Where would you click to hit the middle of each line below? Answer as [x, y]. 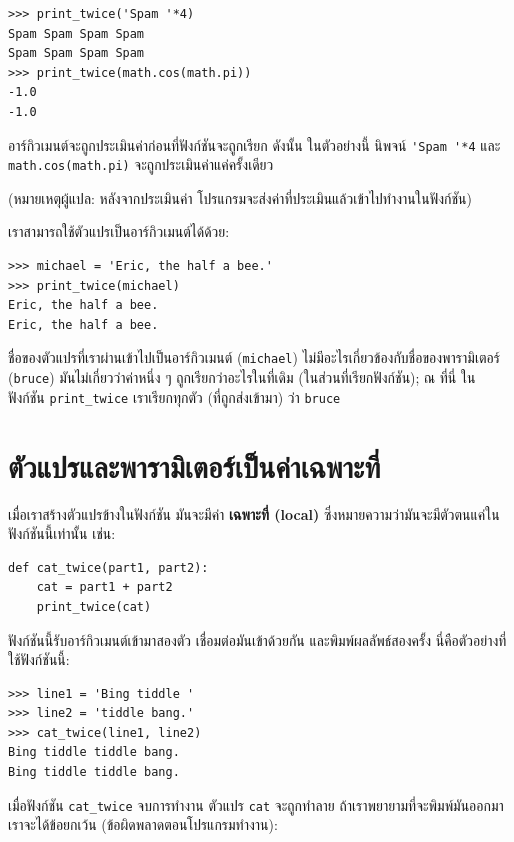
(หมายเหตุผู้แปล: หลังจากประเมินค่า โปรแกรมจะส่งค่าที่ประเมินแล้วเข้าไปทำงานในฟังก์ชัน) [240, 197]
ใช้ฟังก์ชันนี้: [39, 659]
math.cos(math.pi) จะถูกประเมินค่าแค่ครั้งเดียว [141, 164]
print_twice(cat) [94, 606]
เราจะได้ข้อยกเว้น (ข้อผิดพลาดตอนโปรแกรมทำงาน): [143, 824]
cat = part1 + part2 [104, 587]
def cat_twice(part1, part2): [108, 567]
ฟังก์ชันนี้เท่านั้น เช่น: [62, 533]
